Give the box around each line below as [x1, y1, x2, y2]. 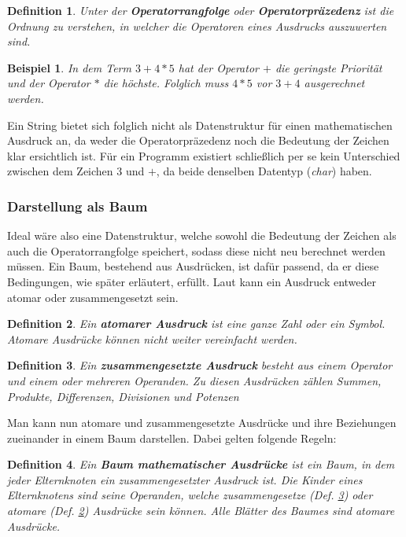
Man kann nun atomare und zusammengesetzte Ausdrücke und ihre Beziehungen [7, 414, 397, 431]
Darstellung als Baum [7, 196, 148, 215]
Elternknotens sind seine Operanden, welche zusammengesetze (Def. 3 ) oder [7, 487, 373, 503]
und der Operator [7, 75, 90, 91]
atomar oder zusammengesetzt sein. [7, 289, 179, 305]
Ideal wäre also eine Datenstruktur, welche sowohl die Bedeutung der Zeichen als [7, 227, 397, 244]
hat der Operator [178, 59, 259, 75]
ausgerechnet [304, 75, 365, 91]
